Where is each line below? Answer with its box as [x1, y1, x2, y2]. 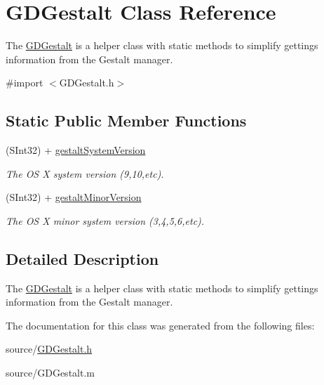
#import [6, 75, 43, 90]
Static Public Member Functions [6, 110, 247, 131]
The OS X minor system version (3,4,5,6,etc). [6, 213, 205, 228]
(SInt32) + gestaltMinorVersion [6, 190, 142, 204]
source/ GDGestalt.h [6, 341, 93, 356]
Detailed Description [6, 247, 159, 269]
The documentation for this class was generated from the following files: [6, 318, 315, 332]
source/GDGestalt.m [6, 365, 95, 380]
